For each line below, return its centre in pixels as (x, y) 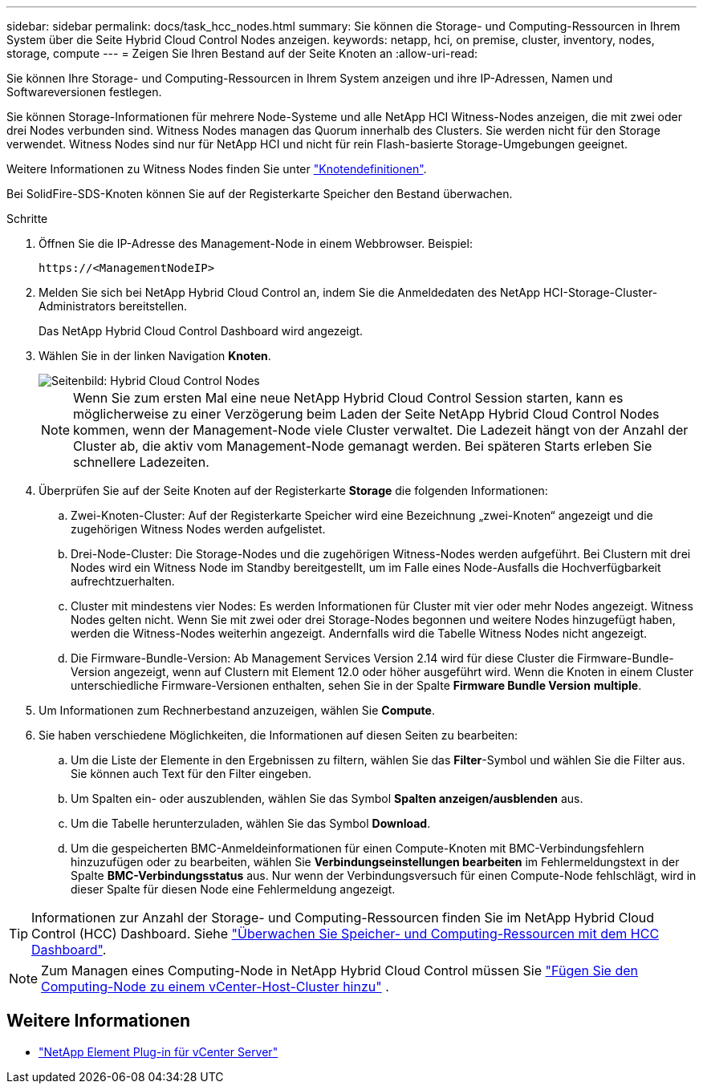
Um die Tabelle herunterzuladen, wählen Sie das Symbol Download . (251, 823)
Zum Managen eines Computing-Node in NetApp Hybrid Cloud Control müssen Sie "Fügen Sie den (340, 970)
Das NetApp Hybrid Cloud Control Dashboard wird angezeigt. (201, 331)
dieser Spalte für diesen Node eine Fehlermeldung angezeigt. (233, 889)
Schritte (27, 219)
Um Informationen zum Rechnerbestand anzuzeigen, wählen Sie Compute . (237, 710)
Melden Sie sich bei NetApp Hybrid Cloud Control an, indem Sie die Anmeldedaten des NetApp (290, 292)
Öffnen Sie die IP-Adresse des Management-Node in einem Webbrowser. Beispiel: (256, 243)
